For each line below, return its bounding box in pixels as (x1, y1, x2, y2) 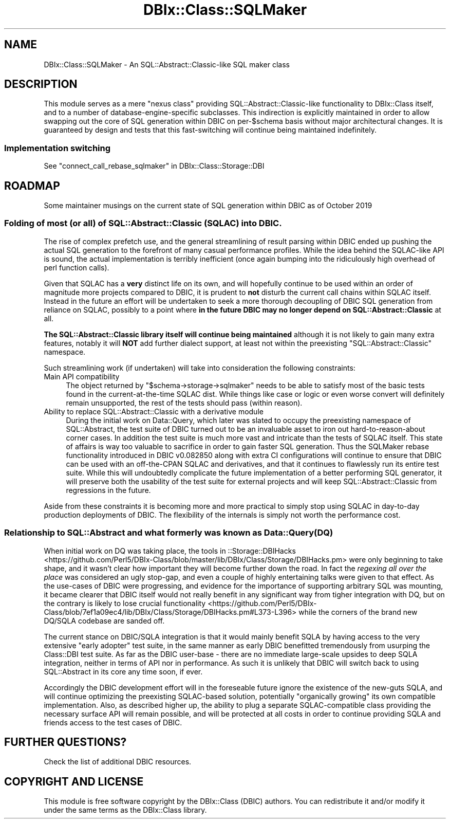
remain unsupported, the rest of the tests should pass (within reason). (66, 398, 303, 407)
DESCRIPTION (4, 78, 78, 91)
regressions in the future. (66, 485, 151, 495)
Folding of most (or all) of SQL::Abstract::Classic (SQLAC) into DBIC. (4, 218, 282, 229)
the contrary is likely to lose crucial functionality (44, 598, 206, 608)
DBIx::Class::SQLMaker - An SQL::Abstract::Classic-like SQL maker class (44, 60, 290, 69)
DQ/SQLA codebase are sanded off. (44, 616, 165, 625)
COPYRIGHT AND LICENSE (4, 775, 144, 788)
